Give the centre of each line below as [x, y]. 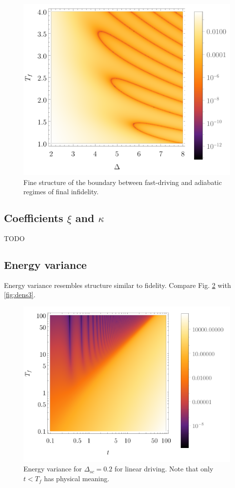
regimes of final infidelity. [61, 192]
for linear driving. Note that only [164, 469]
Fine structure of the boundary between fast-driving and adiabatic [123, 182]
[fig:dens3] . [20, 295]
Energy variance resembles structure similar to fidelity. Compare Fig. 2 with [117, 285]
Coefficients [34, 218]
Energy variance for [53, 469]
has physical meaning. [77, 478]
